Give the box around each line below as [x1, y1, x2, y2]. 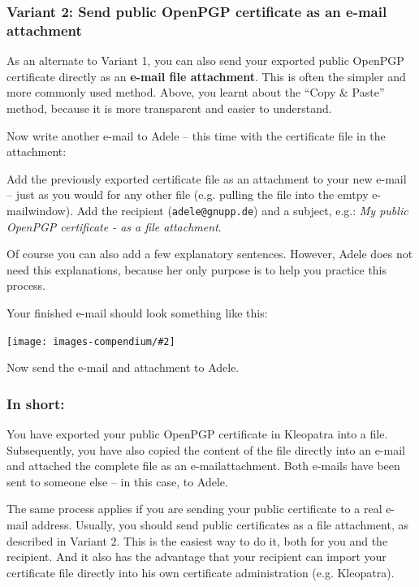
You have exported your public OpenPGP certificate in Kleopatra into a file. [6, 425, 388, 442]
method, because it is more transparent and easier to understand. [6, 99, 332, 116]
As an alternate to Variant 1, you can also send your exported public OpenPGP [6, 52, 404, 69]
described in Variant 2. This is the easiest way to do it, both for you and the [6, 532, 388, 549]
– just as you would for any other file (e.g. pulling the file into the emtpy [6, 186, 369, 203]
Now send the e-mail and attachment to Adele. [6, 359, 240, 376]
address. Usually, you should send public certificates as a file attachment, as [32, 516, 408, 533]
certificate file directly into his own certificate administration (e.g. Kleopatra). [6, 563, 395, 581]
